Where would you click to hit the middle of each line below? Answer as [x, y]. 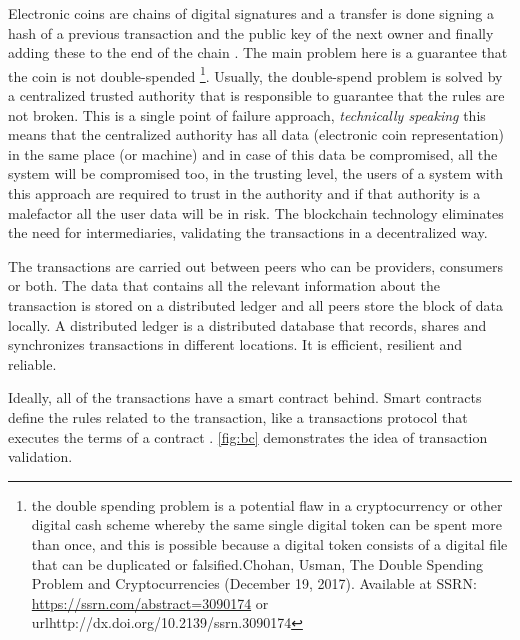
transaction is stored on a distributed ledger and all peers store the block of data [255, 304]
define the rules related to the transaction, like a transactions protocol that [238, 416]
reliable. [32, 363]
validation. [40, 456]
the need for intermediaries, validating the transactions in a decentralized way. [248, 232]
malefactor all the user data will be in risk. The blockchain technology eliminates [256, 212]
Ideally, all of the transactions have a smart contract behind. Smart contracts [245, 397]
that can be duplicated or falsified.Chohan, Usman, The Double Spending [257, 563]
